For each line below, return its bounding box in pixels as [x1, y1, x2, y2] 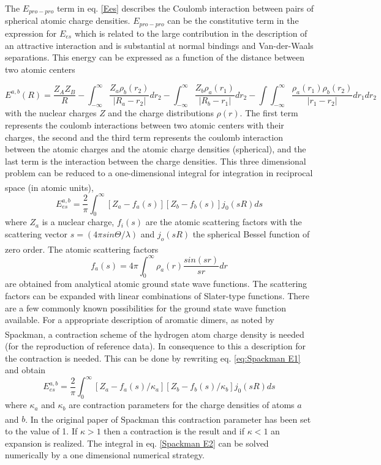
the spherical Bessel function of [192, 228, 310, 240]
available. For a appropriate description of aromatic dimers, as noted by [5, 313, 274, 326]
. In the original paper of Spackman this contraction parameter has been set [25, 412, 311, 425]
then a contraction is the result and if [104, 424, 244, 437]
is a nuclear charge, [42, 215, 115, 228]
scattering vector [5, 228, 68, 240]
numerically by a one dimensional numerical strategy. [5, 448, 205, 461]
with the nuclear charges [5, 106, 97, 119]
